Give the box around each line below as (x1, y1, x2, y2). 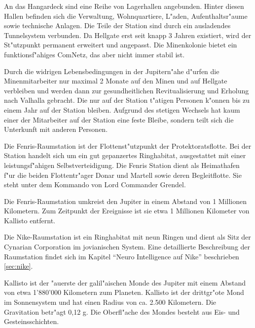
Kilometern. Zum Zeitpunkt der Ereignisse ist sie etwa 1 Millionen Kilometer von (4, 205, 250, 216)
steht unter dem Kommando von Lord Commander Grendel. (4, 179, 186, 190)
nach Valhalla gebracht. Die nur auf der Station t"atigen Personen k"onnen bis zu (4, 95, 250, 105)
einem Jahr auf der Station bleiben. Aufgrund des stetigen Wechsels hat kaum (4, 104, 240, 115)
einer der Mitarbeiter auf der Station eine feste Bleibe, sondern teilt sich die (4, 114, 234, 124)
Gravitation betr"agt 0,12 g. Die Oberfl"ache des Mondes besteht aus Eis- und (4, 306, 240, 317)
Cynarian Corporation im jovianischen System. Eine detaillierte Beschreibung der (4, 242, 251, 252)
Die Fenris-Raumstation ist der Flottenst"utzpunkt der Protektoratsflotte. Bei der (4, 140, 252, 151)
